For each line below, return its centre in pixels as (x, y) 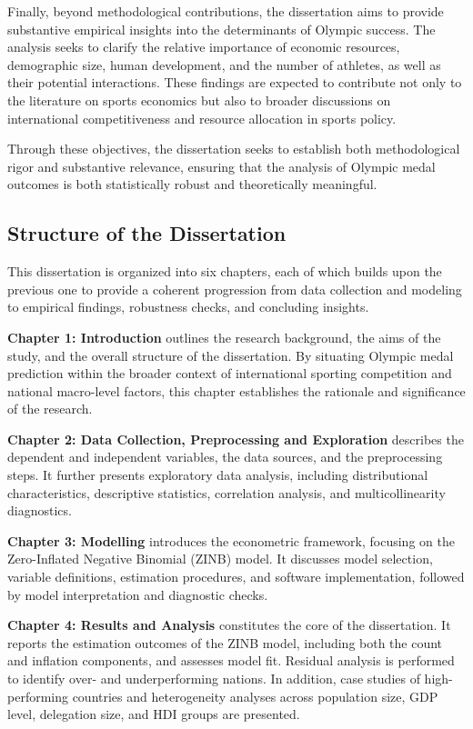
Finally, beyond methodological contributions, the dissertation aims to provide (226, 11)
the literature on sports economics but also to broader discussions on (199, 100)
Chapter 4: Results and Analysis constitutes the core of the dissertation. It (229, 625)
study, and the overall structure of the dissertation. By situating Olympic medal (231, 355)
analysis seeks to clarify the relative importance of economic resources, (204, 47)
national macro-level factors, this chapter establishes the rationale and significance (236, 390)
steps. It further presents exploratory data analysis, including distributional (218, 475)
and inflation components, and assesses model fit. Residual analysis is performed (231, 660)
